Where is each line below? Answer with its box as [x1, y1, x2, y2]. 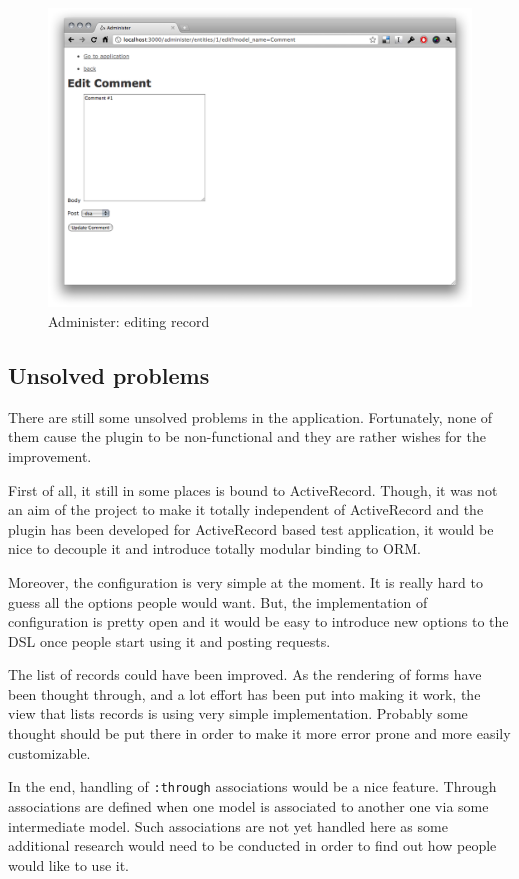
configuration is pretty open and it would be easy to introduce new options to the [8, 611, 509, 632]
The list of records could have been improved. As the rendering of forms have [8, 664, 482, 685]
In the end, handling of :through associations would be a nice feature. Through [8, 776, 497, 797]
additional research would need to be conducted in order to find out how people [8, 835, 497, 856]
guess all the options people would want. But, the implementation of [8, 591, 428, 612]
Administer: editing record [48, 310, 210, 331]
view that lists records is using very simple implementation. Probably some [8, 703, 468, 724]
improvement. [8, 445, 92, 466]
